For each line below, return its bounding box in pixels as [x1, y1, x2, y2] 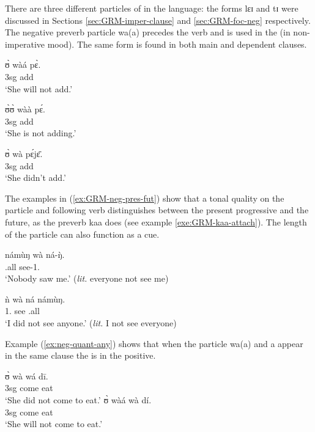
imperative [5, 37, 45, 50]
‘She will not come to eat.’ [5, 417, 103, 430]
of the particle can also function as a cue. [5, 227, 160, 240]
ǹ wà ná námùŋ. [5, 292, 65, 305]
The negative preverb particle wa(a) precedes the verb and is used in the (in [5, 26, 291, 38]
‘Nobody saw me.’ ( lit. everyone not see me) [5, 272, 169, 285]
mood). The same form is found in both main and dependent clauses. [47, 37, 307, 50]
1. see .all [5, 304, 40, 317]
